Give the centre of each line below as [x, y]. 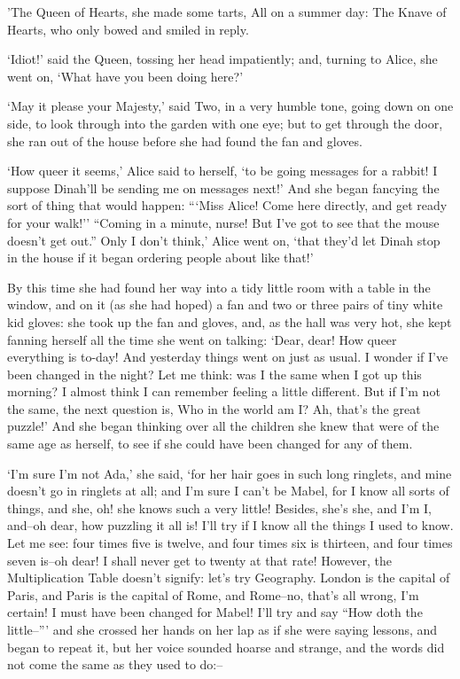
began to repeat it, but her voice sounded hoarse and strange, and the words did [226, 647]
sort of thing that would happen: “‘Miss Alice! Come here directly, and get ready [227, 205]
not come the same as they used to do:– [115, 664]
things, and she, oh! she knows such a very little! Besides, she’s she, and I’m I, [219, 507]
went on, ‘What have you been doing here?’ [125, 76]
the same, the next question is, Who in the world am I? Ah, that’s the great [214, 408]
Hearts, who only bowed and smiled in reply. [128, 29]
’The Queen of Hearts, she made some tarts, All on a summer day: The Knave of [227, 12]
